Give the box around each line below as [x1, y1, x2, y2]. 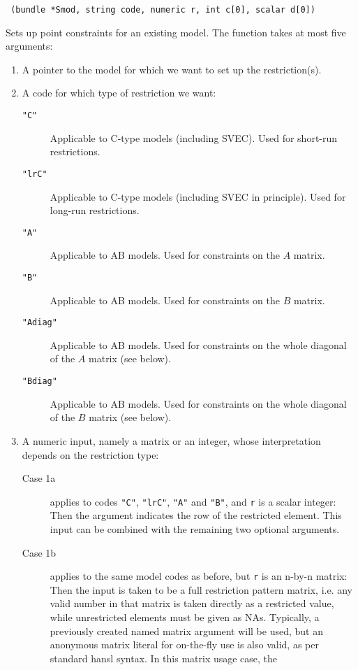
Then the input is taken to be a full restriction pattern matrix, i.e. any [50, 582, 352, 597]
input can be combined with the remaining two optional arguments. [50, 521, 340, 536]
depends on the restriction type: [22, 447, 159, 462]
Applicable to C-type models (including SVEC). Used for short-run [50, 130, 338, 145]
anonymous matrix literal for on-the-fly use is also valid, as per [50, 637, 319, 652]
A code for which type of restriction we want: [22, 85, 216, 100]
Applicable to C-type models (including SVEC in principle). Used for [50, 189, 346, 204]
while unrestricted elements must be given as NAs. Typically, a [50, 609, 320, 624]
